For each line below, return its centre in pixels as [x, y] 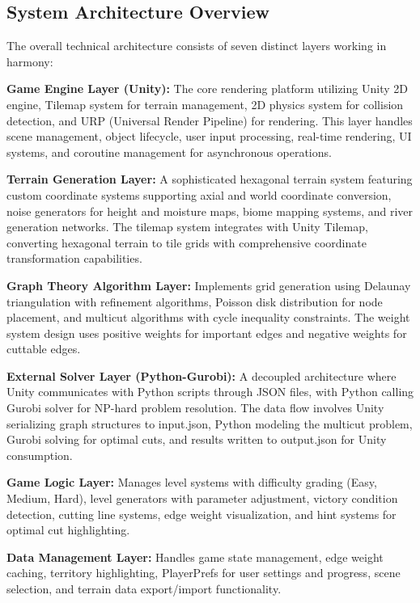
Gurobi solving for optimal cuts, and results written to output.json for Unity [197, 439]
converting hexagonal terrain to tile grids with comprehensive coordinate [187, 242]
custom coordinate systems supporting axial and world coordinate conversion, [199, 194]
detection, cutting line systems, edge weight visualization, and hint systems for [202, 514]
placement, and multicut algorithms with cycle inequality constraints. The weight [208, 317]
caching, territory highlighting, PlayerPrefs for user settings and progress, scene [204, 573]
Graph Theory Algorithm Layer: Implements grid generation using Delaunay [209, 285]
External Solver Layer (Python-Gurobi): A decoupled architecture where [202, 375]
